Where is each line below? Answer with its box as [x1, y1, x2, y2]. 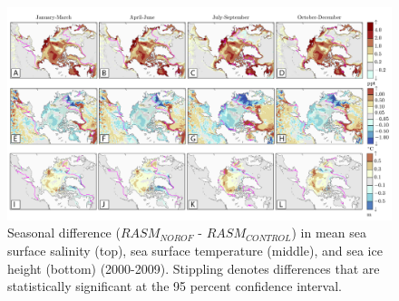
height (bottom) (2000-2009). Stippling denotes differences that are [7, 258, 380, 277]
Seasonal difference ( [7, 223, 121, 242]
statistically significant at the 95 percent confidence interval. [7, 277, 342, 296]
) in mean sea [291, 223, 366, 242]
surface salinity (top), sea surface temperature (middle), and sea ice [7, 240, 383, 259]
